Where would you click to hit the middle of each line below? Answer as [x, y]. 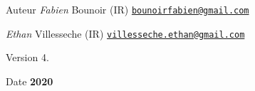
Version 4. [27, 57]
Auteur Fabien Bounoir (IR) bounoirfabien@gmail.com [127, 9]
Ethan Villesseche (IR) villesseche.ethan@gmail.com [125, 33]
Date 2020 [30, 81]
